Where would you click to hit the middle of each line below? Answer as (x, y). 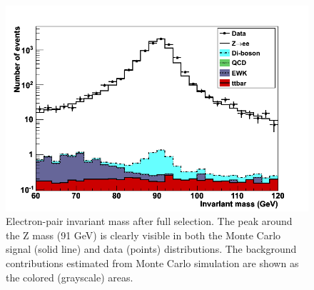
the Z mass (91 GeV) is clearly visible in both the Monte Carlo (143, 235)
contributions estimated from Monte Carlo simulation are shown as (152, 262)
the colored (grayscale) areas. (70, 277)
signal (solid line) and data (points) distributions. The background (151, 249)
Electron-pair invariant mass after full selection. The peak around (149, 221)
